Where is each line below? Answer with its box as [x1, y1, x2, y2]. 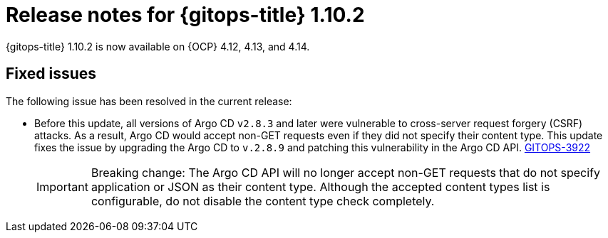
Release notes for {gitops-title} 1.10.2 [6, 3, 365, 27]
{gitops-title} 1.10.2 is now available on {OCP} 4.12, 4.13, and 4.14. [6, 40, 310, 53]
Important [36, 179, 88, 194]
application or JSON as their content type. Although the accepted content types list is [91, 179, 550, 194]
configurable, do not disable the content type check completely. [91, 193, 435, 208]
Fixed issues [6, 65, 97, 83]
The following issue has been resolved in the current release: [6, 94, 292, 107]
